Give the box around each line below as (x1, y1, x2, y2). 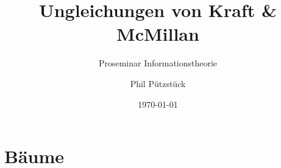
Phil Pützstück (130, 77, 186, 89)
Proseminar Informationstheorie (98, 57, 218, 69)
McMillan (116, 21, 199, 46)
